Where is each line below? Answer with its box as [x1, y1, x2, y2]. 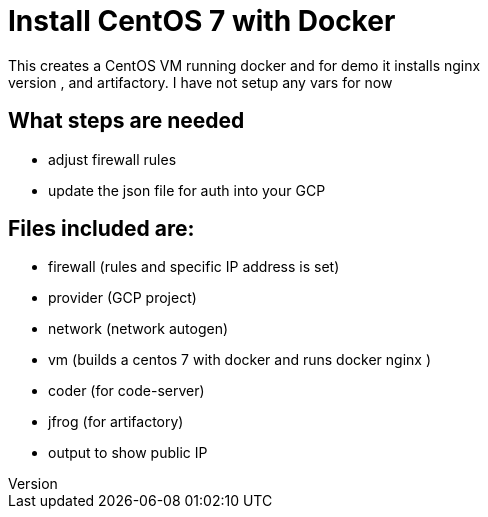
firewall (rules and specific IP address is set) [48, 258, 340, 276]
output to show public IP [48, 444, 208, 462]
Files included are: [8, 216, 195, 242]
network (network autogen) [48, 320, 229, 338]
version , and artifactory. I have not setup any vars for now [8, 73, 393, 91]
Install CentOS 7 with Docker [8, 4, 396, 38]
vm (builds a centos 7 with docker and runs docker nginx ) [48, 351, 432, 369]
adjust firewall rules [48, 150, 177, 168]
